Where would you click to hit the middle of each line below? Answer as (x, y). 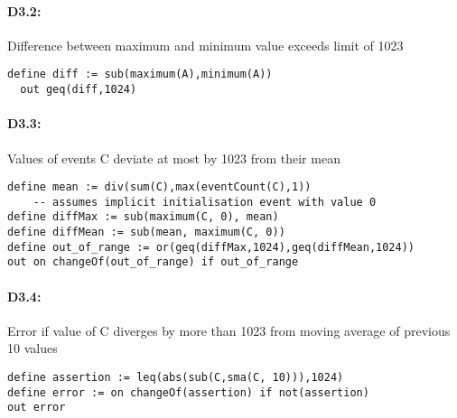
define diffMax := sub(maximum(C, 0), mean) (143, 217)
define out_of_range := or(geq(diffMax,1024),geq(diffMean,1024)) (211, 247)
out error (37, 408)
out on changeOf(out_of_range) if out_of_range (153, 262)
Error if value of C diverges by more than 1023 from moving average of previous (229, 330)
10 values (33, 348)
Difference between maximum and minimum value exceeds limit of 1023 (205, 45)
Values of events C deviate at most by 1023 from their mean (174, 158)
